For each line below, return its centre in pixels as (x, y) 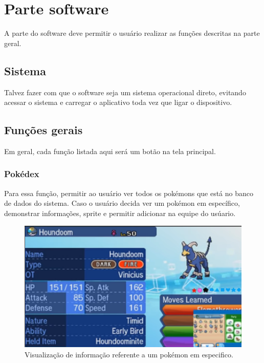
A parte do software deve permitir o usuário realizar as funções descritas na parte (132, 33)
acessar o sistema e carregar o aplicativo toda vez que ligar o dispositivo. (118, 102)
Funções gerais (43, 130)
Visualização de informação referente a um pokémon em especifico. (129, 354)
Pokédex (22, 174)
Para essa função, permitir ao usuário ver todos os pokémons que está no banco (129, 193)
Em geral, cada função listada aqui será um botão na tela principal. (110, 151)
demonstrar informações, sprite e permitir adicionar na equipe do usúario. (120, 213)
